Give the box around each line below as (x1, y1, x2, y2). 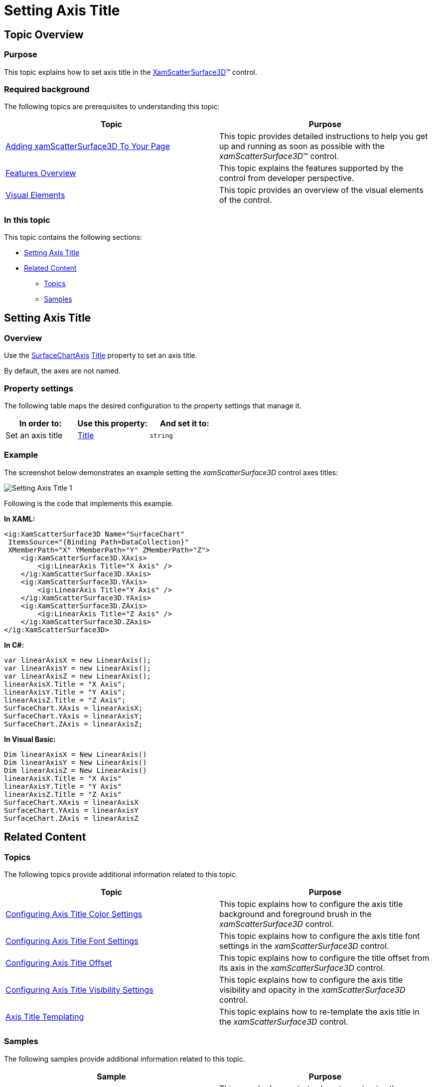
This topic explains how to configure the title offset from (219, 952, 430, 963)
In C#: (4, 640, 24, 649)
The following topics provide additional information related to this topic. (4, 870, 238, 879)
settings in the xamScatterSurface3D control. (219, 940, 389, 951)
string (149, 431, 173, 439)
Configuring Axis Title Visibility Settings (5, 984, 153, 995)
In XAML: (4, 514, 35, 523)
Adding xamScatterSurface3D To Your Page (5, 141, 170, 152)
